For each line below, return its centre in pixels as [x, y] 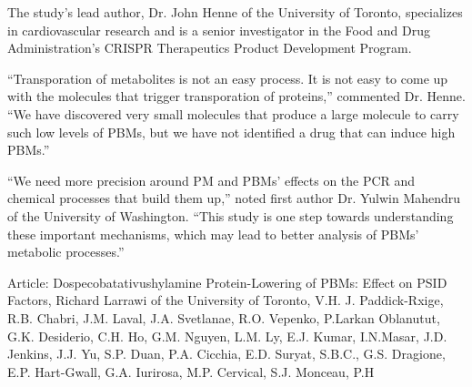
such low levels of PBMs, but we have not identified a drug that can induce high [231, 132]
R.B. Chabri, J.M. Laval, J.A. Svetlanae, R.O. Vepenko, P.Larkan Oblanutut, [224, 317]
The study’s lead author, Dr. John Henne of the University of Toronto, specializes [235, 12]
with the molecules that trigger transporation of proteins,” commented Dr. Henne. [236, 96]
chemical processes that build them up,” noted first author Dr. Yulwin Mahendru [234, 198]
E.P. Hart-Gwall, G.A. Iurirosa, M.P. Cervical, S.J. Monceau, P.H [191, 371]
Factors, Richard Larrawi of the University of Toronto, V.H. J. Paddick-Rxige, [226, 300]
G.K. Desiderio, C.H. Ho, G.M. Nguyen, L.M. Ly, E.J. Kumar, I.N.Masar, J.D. [227, 336]
